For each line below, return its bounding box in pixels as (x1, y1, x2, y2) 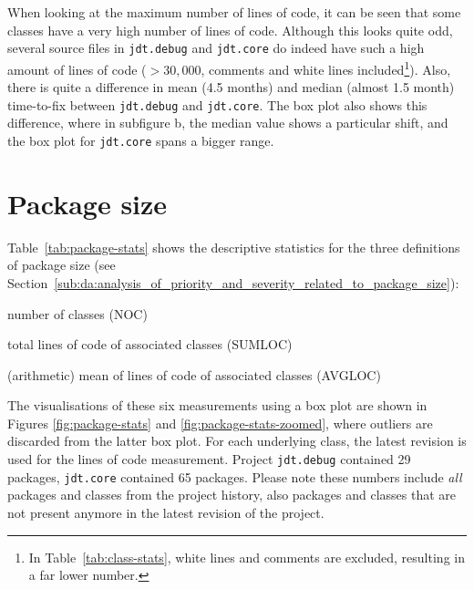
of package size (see (7, 255, 116, 274)
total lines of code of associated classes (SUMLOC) (7, 335, 293, 354)
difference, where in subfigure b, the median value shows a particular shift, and (7, 113, 448, 132)
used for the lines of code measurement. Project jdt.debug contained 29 (7, 449, 411, 469)
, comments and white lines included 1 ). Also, (201, 57, 451, 78)
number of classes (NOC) (7, 304, 148, 323)
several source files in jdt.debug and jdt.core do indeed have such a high (7, 38, 425, 57)
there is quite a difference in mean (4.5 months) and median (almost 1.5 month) (7, 77, 455, 97)
